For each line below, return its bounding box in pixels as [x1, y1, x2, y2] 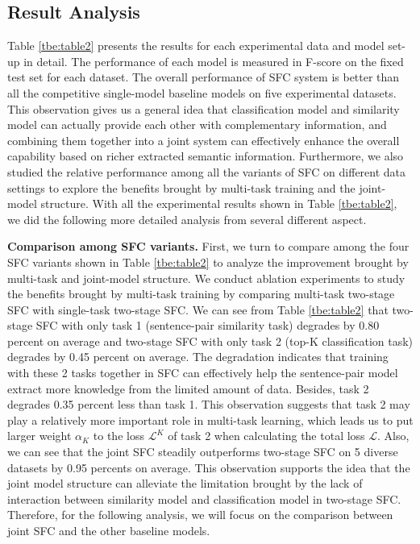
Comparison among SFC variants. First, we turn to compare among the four [7, 238, 410, 255]
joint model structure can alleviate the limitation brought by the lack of [7, 475, 363, 492]
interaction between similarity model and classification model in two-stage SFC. [7, 490, 401, 507]
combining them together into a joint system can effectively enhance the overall [7, 131, 400, 148]
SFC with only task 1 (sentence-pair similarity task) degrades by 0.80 [35, 317, 380, 334]
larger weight [7, 427, 72, 444]
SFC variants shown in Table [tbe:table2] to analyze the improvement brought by [7, 253, 409, 270]
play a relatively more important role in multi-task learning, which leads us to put [7, 411, 414, 428]
